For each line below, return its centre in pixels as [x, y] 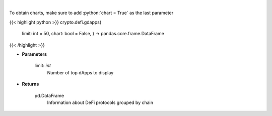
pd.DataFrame [49, 95]
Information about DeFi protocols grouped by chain [100, 102]
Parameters [35, 54]
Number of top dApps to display [80, 72]
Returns [30, 84]
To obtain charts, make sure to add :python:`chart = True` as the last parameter [91, 13]
